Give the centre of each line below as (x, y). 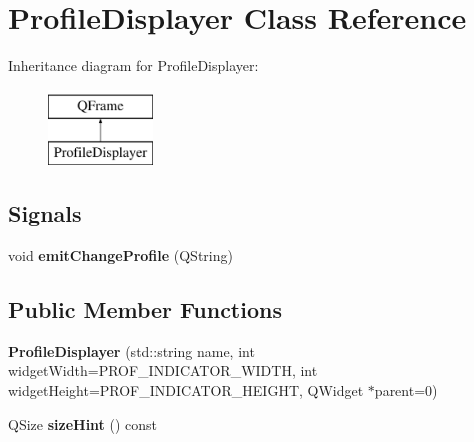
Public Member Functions (145, 309)
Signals (45, 213)
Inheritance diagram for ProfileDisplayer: (133, 65)
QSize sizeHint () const (83, 423)
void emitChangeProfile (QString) (120, 255)
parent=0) (406, 390)
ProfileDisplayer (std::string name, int (131, 350)
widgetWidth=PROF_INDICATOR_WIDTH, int (163, 370)
